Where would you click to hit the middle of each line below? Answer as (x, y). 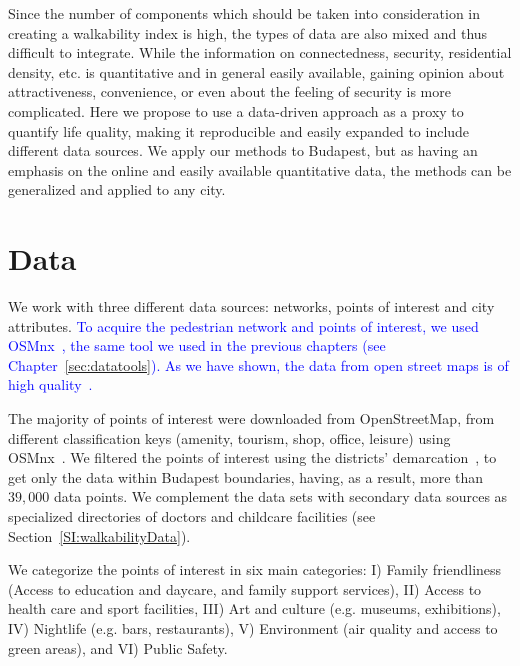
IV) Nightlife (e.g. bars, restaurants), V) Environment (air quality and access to (253, 627)
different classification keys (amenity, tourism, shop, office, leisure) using (229, 437)
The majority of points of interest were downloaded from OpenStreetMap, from (251, 418)
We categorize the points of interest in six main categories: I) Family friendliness (255, 569)
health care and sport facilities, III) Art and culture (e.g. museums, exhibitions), (254, 608)
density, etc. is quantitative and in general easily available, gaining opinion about (256, 71)
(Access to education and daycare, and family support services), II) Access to (245, 588)
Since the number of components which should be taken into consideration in (244, 13)
